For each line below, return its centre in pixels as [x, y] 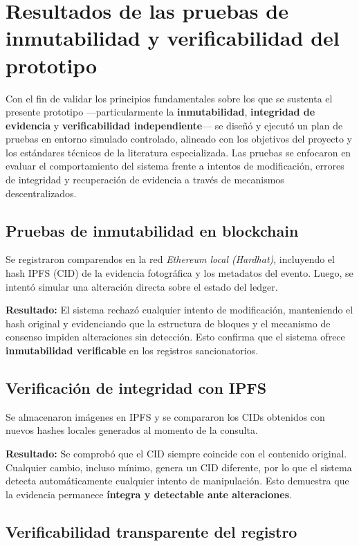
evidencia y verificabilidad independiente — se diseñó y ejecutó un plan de [174, 125]
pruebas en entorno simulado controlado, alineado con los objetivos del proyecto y [179, 139]
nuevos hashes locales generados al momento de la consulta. [132, 430]
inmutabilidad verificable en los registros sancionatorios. [132, 351]
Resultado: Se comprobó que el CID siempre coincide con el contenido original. [176, 453]
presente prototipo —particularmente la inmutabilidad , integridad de [160, 112]
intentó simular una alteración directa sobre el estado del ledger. [142, 286]
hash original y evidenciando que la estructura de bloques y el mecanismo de [168, 323]
